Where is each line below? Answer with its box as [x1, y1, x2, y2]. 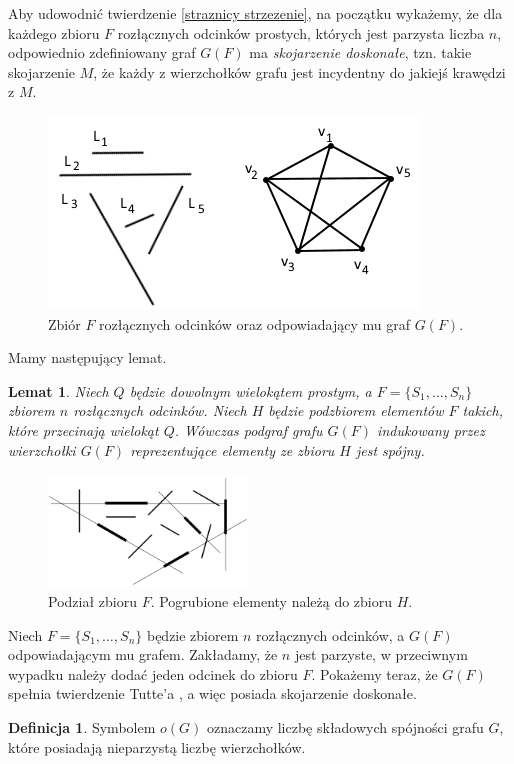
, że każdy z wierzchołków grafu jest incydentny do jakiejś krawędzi [93, 61, 506, 82]
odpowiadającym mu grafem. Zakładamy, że [8, 644, 278, 665]
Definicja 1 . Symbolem [8, 717, 156, 738]
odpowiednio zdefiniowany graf [8, 42, 196, 63]
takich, [462, 400, 504, 421]
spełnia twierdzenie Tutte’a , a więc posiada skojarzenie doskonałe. [8, 683, 417, 704]
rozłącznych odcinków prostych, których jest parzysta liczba [117, 22, 485, 43]
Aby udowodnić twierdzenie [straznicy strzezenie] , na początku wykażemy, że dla [8, 3, 503, 23]
